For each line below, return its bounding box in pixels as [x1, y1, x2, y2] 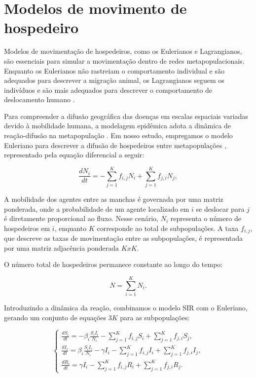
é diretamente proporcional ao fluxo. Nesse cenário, [4, 213, 158, 224]
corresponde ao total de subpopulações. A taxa [97, 223, 239, 233]
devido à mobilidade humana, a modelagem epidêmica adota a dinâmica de [4, 120, 231, 131]
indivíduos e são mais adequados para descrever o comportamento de [4, 84, 213, 95]
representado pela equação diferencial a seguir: [4, 150, 145, 160]
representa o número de [170, 213, 242, 224]
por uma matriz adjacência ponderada [4, 242, 119, 253]
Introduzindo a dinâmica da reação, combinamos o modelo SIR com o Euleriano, [4, 302, 248, 313]
